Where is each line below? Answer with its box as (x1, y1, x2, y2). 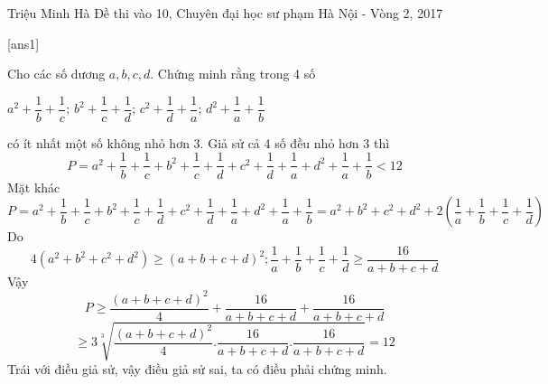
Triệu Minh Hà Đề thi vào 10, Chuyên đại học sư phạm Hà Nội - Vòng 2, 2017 (7, 4, 443, 22)
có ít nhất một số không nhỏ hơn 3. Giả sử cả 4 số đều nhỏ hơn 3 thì (7, 133, 390, 152)
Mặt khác (7, 177, 60, 196)
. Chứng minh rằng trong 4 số (150, 64, 316, 83)
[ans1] (7, 33, 40, 52)
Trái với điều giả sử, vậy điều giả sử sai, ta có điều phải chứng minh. (7, 360, 387, 379)
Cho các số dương (7, 64, 106, 83)
